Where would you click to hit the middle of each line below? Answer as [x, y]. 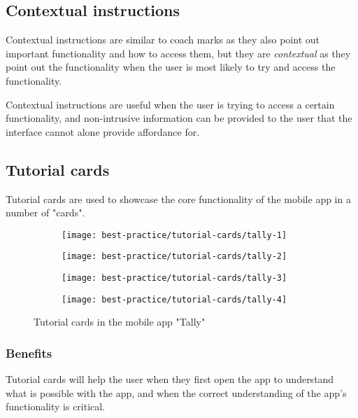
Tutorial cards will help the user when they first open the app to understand [170, 379]
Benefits [29, 353]
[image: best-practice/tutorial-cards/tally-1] [174, 235]
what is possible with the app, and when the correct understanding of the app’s [176, 392]
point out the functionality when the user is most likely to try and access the [171, 67]
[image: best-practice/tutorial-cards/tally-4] [174, 299]
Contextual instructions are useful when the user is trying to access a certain [170, 104]
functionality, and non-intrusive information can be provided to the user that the [179, 118]
